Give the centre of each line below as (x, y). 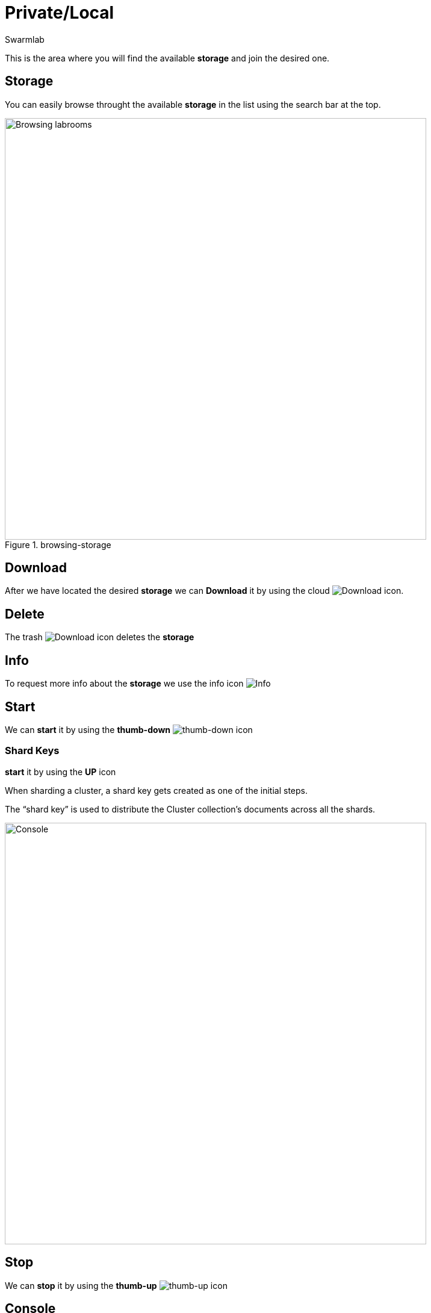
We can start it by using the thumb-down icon (129, 729)
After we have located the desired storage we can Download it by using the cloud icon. (204, 591)
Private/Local (60, 13)
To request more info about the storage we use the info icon (124, 684)
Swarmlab (25, 39)
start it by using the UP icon (60, 772)
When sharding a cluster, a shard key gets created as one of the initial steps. (156, 790)
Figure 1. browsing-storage (58, 544)
